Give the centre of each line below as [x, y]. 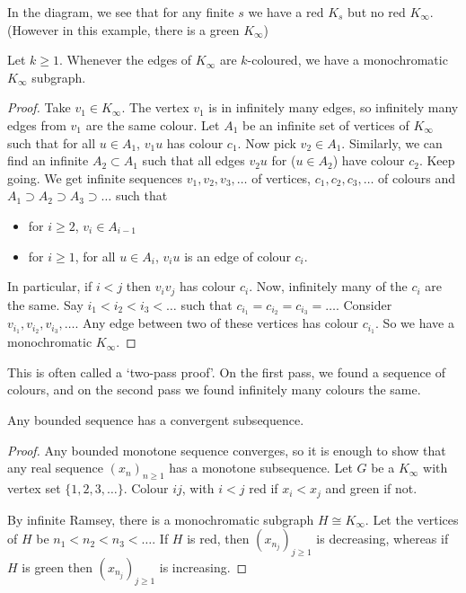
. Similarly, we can [392, 142]
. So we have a [415, 323]
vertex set [34, 488]
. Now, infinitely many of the [328, 286]
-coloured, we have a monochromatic [347, 60]
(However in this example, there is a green [123, 29]
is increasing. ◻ [203, 566]
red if [264, 488]
